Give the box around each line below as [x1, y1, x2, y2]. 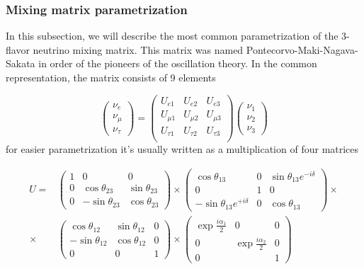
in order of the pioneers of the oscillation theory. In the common [38, 56, 317, 71]
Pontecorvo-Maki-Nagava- [246, 42, 358, 57]
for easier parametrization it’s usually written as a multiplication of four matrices [6, 142, 359, 156]
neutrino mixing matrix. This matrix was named [33, 42, 244, 57]
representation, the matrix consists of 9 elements [6, 70, 216, 84]
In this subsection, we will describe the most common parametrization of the [6, 28, 339, 43]
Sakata [6, 56, 35, 71]
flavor [6, 42, 30, 57]
